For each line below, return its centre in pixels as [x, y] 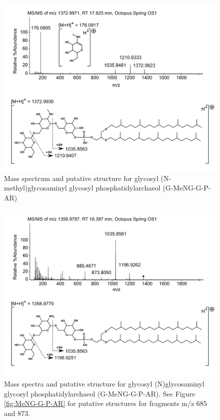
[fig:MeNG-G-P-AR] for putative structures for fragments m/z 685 [105, 403]
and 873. [17, 413]
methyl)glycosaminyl [35, 188]
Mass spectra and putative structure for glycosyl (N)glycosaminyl [104, 384]
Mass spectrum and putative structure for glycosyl [81, 178]
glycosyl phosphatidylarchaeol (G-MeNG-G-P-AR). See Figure [100, 393]
